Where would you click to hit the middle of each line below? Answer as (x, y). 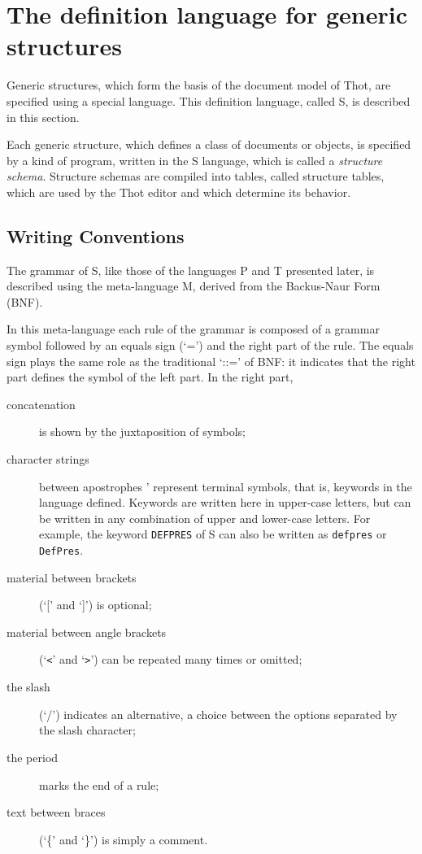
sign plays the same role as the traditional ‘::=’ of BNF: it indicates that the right (211, 361)
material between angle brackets (87, 632)
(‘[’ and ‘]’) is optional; (96, 605)
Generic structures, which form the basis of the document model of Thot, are (199, 85)
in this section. (43, 117)
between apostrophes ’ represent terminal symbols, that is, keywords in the (226, 486)
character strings (48, 459)
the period (33, 757)
